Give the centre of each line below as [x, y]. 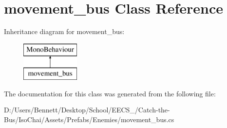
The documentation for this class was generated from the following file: [110, 93]
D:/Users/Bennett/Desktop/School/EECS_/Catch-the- [87, 110]
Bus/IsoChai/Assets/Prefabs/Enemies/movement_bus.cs [89, 119]
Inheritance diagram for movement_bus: [64, 31]
